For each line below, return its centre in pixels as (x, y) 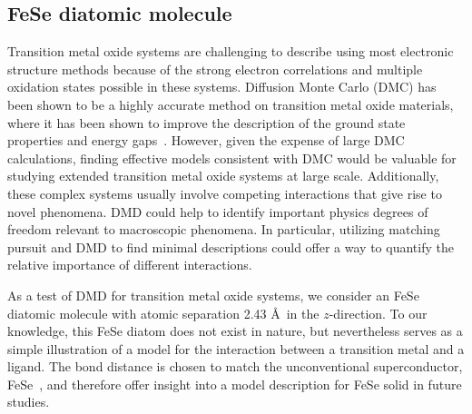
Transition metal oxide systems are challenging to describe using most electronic (231, 51)
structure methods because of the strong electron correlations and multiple (215, 69)
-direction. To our (378, 313)
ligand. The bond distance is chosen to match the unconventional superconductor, (235, 366)
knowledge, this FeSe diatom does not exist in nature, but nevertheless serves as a (235, 331)
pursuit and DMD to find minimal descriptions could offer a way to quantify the (231, 246)
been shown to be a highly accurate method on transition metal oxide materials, (231, 104)
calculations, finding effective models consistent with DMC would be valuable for (232, 158)
